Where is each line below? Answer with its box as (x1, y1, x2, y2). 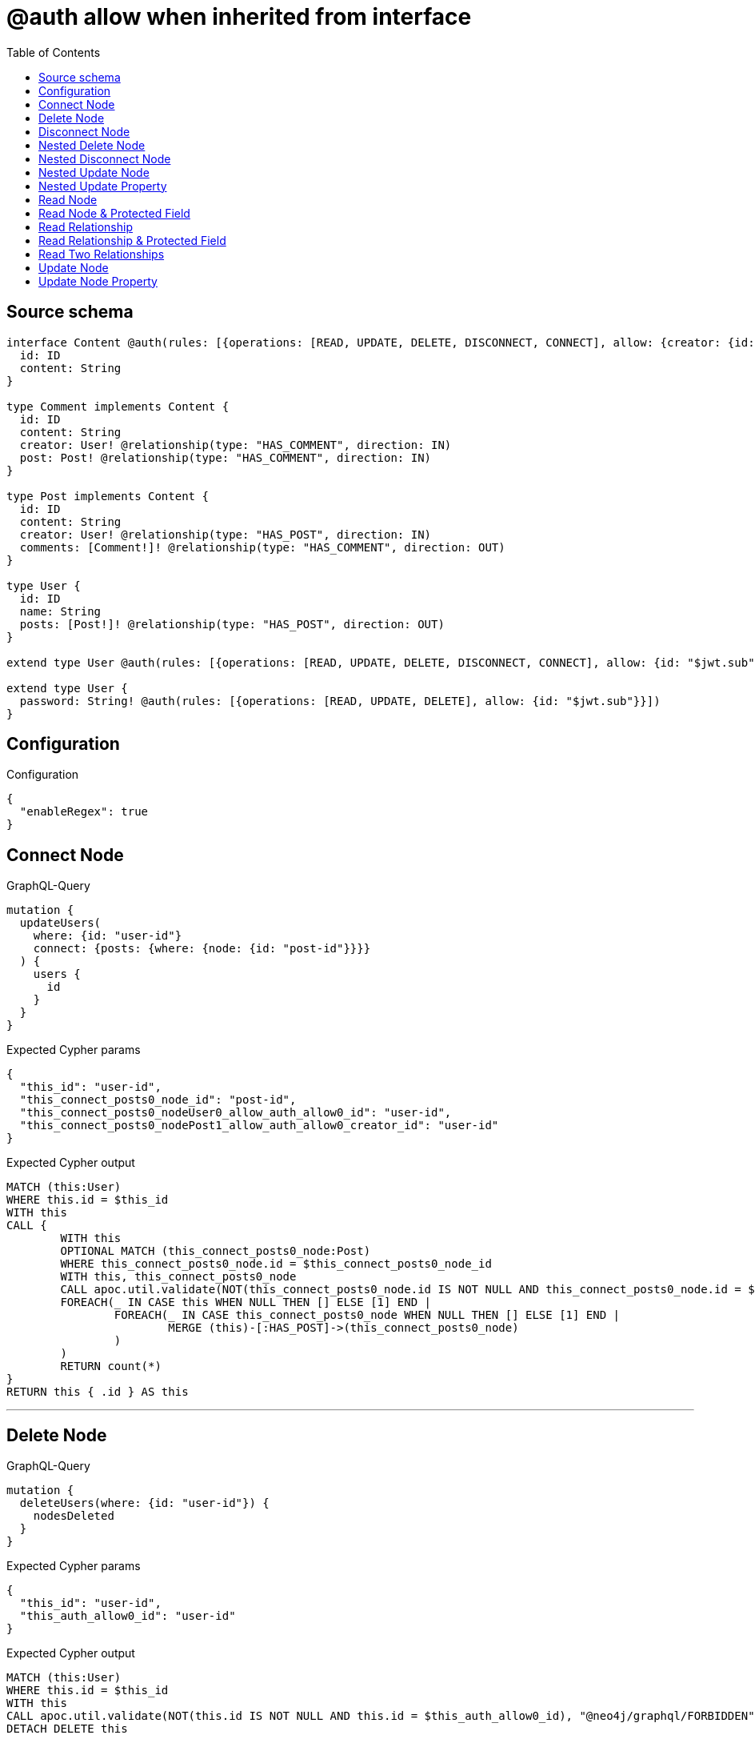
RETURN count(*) (60, 1360, 162, 1373)
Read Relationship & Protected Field (38, 233, 226, 247)
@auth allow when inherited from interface (6, 3, 472, 30)
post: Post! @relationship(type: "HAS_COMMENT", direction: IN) (19, 451, 432, 464)
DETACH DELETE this (6, 1722, 128, 1736)
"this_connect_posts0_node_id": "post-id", (19, 1093, 297, 1107)
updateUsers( (19, 916, 102, 930)
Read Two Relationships (38, 246, 165, 261)
